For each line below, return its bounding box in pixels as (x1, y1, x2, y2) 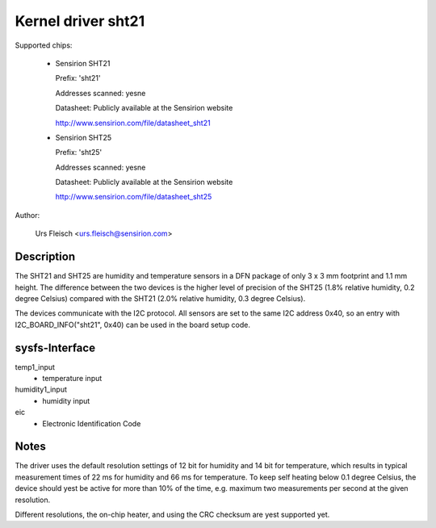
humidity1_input (15, 384, 68, 395)
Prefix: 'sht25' (55, 148, 103, 157)
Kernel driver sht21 (15, 12, 145, 30)
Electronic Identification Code (42, 418, 141, 428)
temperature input (42, 374, 103, 383)
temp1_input (15, 362, 56, 371)
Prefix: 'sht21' (55, 73, 101, 83)
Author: (15, 210, 40, 220)
